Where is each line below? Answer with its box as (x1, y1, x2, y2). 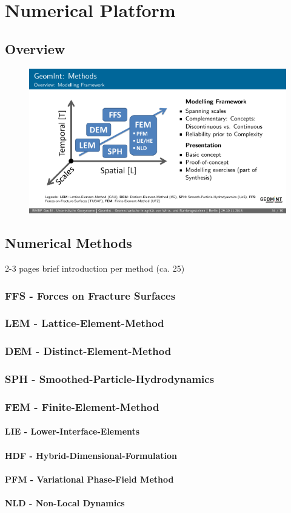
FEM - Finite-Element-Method (5, 399, 159, 414)
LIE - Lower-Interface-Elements (5, 425, 140, 438)
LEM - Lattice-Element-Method (5, 315, 164, 331)
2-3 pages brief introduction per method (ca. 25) (5, 262, 185, 275)
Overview (5, 39, 65, 58)
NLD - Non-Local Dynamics (5, 497, 125, 509)
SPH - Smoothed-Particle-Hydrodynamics (5, 371, 215, 387)
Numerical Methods (5, 233, 132, 252)
